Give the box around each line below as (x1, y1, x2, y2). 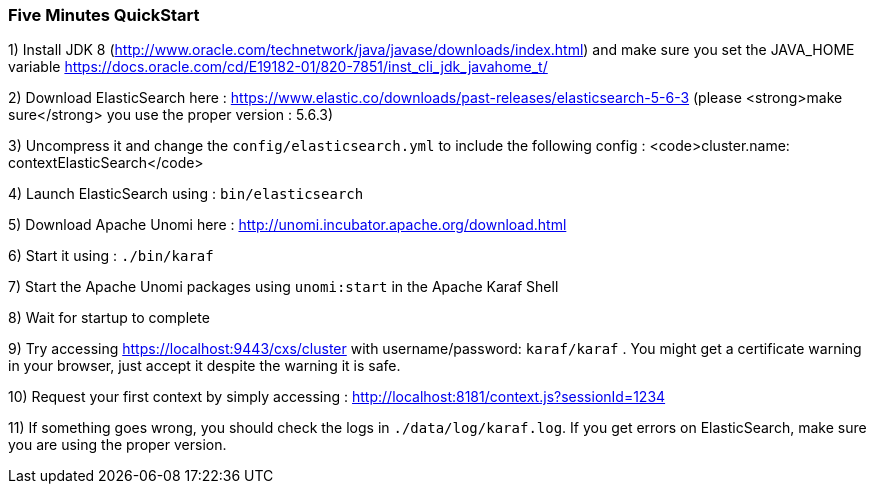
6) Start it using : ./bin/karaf (8, 247, 214, 265)
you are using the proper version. (8, 436, 227, 454)
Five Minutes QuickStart (8, 5, 200, 25)
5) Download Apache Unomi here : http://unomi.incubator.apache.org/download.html (8, 216, 567, 234)
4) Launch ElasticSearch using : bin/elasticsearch (8, 185, 364, 203)
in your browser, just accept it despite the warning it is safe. (8, 357, 401, 375)
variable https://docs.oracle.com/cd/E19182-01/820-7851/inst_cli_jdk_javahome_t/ (8, 58, 548, 76)
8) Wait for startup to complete (8, 309, 210, 327)
